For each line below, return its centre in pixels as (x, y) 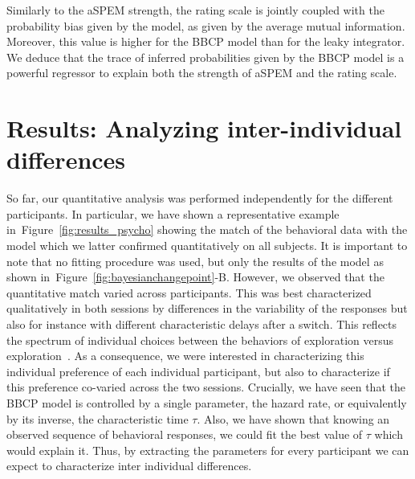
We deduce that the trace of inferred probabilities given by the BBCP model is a (205, 57)
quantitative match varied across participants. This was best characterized (189, 292)
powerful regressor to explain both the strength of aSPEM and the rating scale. (202, 73)
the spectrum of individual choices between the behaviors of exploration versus (200, 340)
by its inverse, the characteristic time (98, 418)
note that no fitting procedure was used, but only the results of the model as (195, 261)
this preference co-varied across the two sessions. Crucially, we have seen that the (206, 387)
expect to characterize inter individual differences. (129, 466)
